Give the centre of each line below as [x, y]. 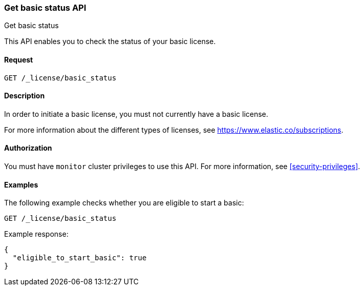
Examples [21, 184]
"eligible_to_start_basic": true [80, 258]
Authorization [28, 148]
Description [25, 96]
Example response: [36, 234]
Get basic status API [45, 8]
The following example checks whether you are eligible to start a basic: [124, 203]
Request [19, 59]
